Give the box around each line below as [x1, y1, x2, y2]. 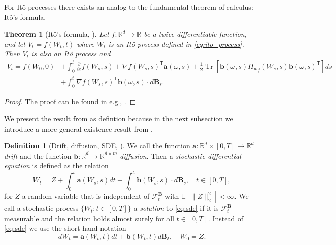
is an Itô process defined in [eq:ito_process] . [108, 38, 244, 49]
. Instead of [208, 212, 244, 223]
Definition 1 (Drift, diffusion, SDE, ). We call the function [4, 140, 190, 151]
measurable [4, 212, 39, 223]
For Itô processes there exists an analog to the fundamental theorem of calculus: [4, 2, 253, 12]
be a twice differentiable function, [144, 28, 247, 39]
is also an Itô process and [31, 48, 111, 59]
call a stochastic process [4, 203, 79, 213]
